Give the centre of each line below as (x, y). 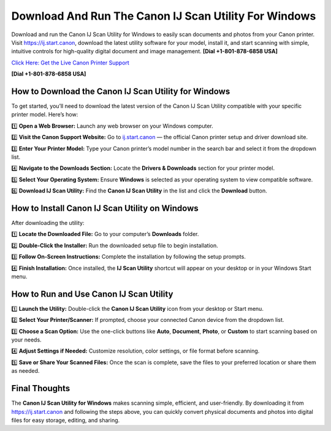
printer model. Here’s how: (45, 115)
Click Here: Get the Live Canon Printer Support (70, 63)
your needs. (27, 340)
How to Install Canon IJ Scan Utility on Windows (105, 208)
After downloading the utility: (48, 223)
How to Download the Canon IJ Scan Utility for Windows (121, 91)
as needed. (25, 371)
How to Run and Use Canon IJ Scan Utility (92, 294)
